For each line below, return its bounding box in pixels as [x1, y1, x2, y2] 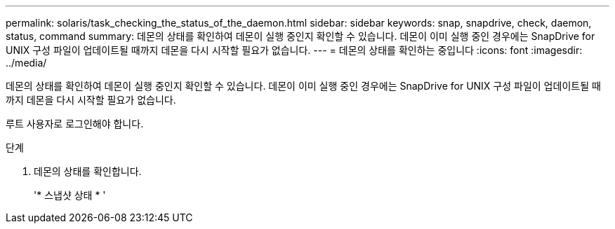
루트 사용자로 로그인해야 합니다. [6, 118, 144, 130]
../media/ [6, 57, 47, 69]
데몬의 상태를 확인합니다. [34, 165, 142, 177]
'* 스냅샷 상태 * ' [34, 189, 106, 201]
